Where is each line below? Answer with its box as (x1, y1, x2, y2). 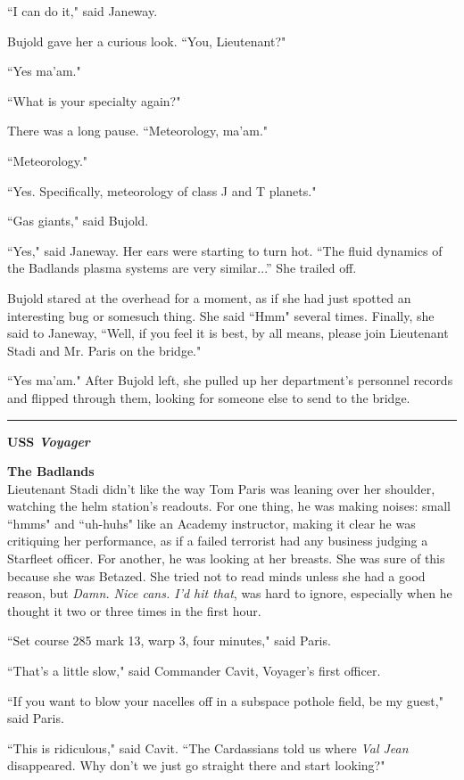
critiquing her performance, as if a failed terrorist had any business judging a (7, 531, 428, 550)
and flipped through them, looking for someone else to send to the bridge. (7, 388, 410, 406)
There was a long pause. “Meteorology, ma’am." (7, 121, 269, 140)
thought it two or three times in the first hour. (7, 601, 261, 620)
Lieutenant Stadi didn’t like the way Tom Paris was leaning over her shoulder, (7, 479, 435, 497)
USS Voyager (7, 431, 90, 450)
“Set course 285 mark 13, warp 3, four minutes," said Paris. (7, 631, 331, 650)
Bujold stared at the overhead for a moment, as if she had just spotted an (7, 288, 411, 307)
